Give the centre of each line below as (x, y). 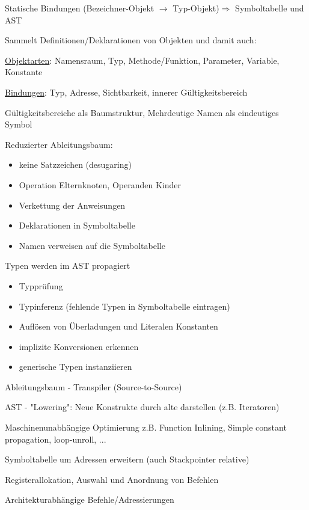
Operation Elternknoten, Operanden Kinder (100, 184)
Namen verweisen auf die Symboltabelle (92, 245)
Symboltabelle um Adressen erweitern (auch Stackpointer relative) (127, 459)
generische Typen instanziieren (75, 367)
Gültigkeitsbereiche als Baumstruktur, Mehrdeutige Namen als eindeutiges (142, 112)
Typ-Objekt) (196, 8)
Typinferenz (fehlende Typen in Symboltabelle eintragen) (124, 306)
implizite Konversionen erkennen (79, 346)
